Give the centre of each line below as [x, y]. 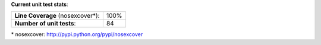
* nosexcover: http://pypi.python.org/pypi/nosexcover [77, 34]
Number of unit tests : [45, 24]
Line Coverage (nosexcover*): [57, 16]
